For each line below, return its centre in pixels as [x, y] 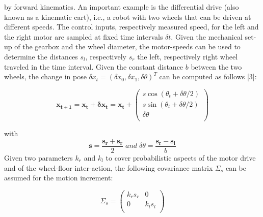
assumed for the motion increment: [59, 178]
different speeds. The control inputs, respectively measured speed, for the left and [131, 27]
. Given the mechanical [207, 36]
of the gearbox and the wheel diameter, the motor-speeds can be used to [127, 46]
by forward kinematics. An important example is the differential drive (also [122, 7]
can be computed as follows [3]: [208, 76]
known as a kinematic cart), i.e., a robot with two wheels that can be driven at [128, 17]
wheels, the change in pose [45, 76]
